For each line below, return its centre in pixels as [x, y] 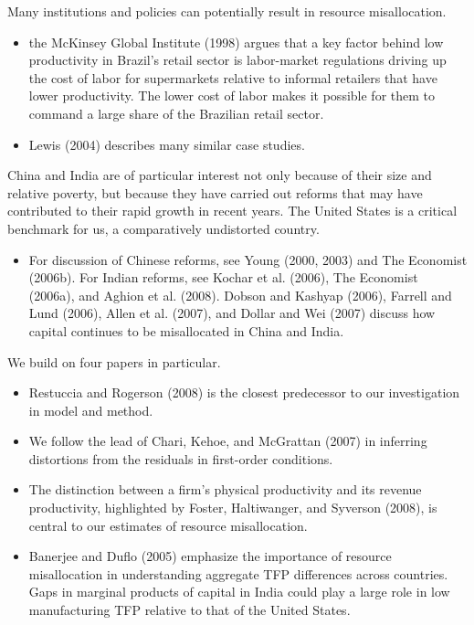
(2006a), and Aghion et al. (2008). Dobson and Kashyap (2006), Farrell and [240, 295]
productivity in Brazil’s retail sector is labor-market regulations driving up [237, 60]
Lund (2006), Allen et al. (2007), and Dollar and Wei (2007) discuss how [232, 313]
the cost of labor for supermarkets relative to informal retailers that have [233, 77]
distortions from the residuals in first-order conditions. [181, 458]
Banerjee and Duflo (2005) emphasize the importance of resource [210, 556]
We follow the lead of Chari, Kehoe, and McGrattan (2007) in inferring [228, 441]
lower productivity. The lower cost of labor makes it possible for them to [232, 95]
